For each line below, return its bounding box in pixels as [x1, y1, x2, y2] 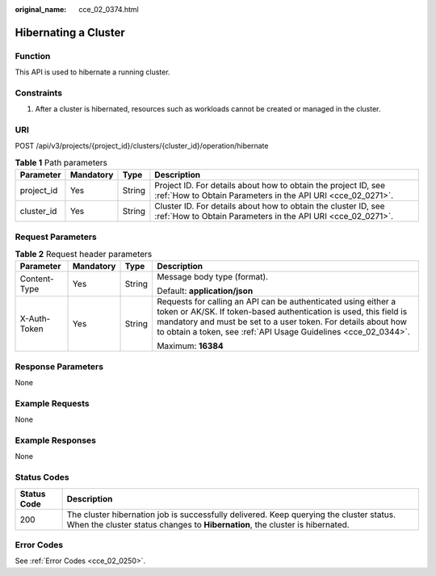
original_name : [15, 5, 67, 14]
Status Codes [15, 472, 69, 483]
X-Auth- [19, 313, 51, 325]
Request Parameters [15, 231, 97, 242]
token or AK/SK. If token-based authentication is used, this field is [157, 306, 408, 317]
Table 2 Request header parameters [15, 249, 153, 260]
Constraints [15, 87, 63, 99]
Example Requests [15, 397, 90, 409]
